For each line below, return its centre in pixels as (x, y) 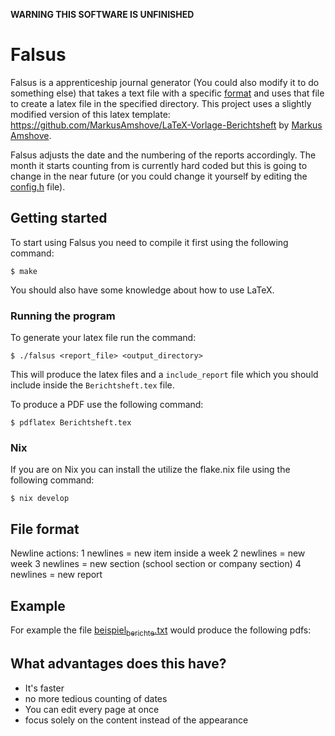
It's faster (44, 688)
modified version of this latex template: (90, 114)
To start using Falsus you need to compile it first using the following (149, 242)
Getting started (59, 218)
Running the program (63, 316)
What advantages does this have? (118, 664)
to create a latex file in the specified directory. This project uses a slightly (161, 103)
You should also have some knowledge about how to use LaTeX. (142, 290)
